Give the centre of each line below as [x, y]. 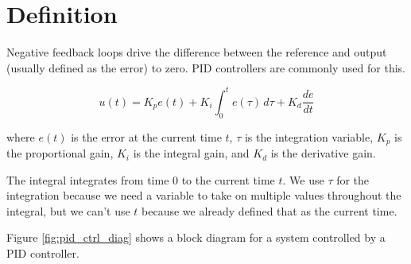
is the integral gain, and [191, 153]
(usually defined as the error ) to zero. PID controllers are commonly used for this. [206, 67]
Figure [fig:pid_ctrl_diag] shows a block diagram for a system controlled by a [196, 237]
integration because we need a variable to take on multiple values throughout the [204, 195]
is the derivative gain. [323, 153]
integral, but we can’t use [68, 210]
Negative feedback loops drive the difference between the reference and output [197, 52]
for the [353, 179]
